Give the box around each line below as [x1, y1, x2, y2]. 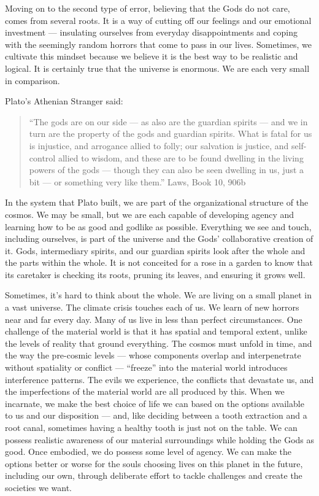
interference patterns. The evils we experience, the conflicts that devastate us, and [5, 373, 314, 386]
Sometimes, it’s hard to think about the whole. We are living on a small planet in [5, 289, 312, 301]
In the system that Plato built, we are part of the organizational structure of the [5, 196, 309, 209]
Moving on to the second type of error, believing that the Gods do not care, [5, 2, 290, 14]
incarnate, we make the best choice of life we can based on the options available [5, 397, 304, 409]
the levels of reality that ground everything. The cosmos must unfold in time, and [5, 336, 312, 349]
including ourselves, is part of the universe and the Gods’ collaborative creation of [5, 232, 313, 245]
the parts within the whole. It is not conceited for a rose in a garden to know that [5, 256, 313, 269]
